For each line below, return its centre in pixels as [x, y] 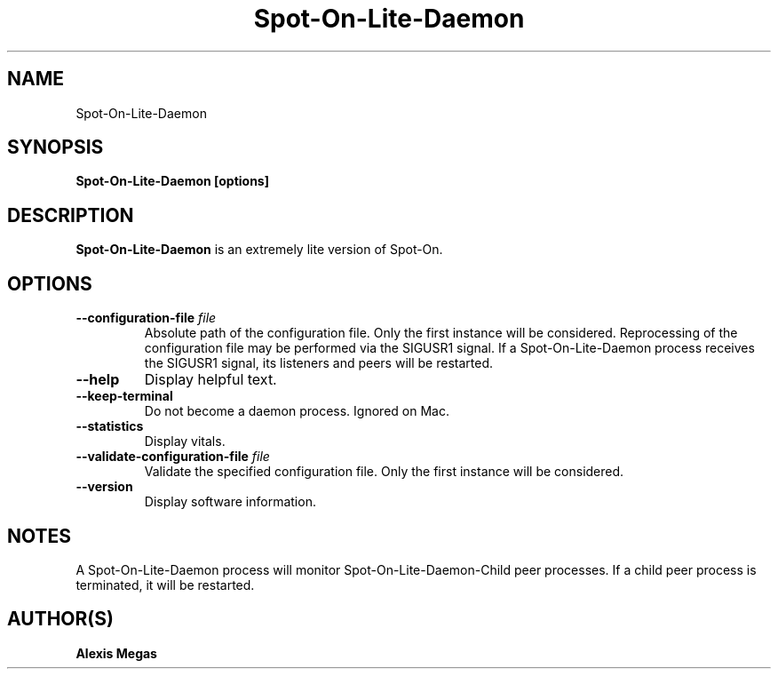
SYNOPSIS [56, 147]
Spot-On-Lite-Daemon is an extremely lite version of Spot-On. [259, 250]
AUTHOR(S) [60, 619]
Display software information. [230, 502]
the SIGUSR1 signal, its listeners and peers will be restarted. [318, 363]
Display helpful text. [210, 380]
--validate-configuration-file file [173, 457]
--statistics [110, 426]
